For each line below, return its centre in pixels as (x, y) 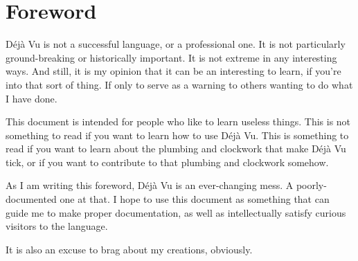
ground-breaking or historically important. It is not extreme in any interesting (171, 57)
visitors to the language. (57, 226)
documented (31, 199)
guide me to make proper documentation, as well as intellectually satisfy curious (176, 212)
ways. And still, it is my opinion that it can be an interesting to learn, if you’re (173, 71)
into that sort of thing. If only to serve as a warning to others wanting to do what (179, 84)
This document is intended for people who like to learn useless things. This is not (178, 121)
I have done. (32, 98)
